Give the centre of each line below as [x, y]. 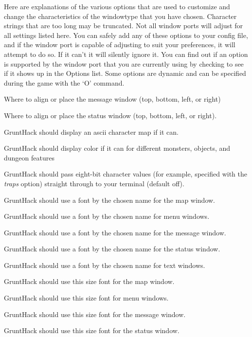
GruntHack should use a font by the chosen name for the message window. [115, 232]
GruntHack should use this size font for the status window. [92, 330]
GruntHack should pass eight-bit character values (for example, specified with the [126, 174]
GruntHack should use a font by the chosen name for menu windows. [107, 216]
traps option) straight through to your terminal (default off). [94, 183]
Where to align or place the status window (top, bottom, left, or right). [110, 115]
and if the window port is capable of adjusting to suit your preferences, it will [120, 44]
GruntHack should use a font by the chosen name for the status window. [112, 249]
